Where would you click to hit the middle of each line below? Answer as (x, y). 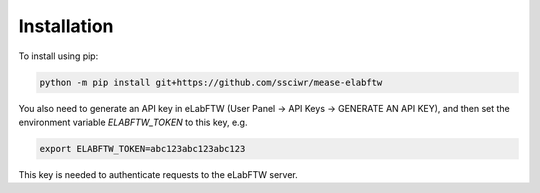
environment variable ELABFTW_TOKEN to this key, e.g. (133, 122)
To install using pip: (58, 56)
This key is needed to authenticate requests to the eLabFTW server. (158, 174)
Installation (66, 26)
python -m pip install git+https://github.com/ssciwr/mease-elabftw (211, 82)
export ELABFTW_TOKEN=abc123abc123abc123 (142, 148)
